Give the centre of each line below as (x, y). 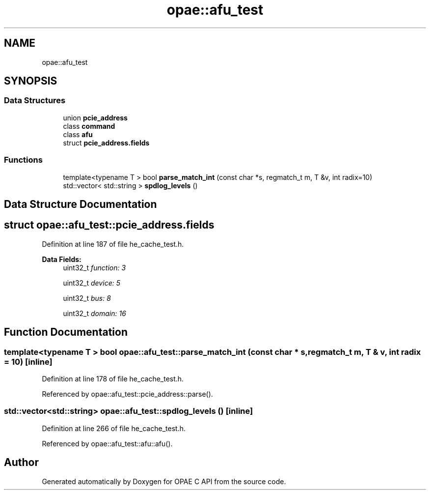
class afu (78, 134)
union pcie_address (95, 117)
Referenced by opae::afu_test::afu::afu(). (107, 443)
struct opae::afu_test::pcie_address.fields (109, 225)
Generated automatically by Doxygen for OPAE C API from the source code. (164, 481)
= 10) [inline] (28, 362)
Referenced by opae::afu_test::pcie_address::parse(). (127, 394)
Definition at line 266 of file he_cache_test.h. (114, 428)
